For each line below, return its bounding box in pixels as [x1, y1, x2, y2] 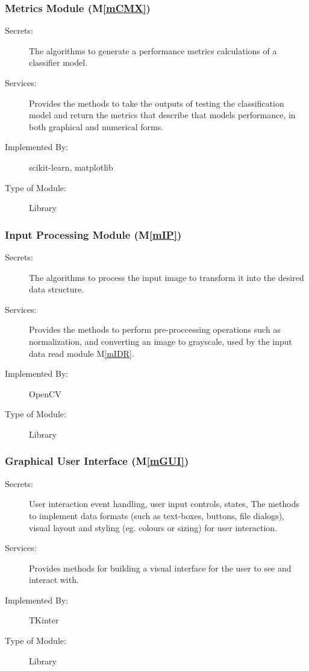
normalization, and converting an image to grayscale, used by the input [29, 335, 293, 347]
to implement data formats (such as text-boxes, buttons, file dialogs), [29, 509, 284, 521]
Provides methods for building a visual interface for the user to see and [29, 561, 292, 574]
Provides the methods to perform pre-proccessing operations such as [29, 323, 281, 336]
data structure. [29, 283, 84, 295]
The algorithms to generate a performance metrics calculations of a [29, 44, 277, 57]
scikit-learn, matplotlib [29, 160, 113, 173]
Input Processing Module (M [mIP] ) [5, 227, 182, 242]
